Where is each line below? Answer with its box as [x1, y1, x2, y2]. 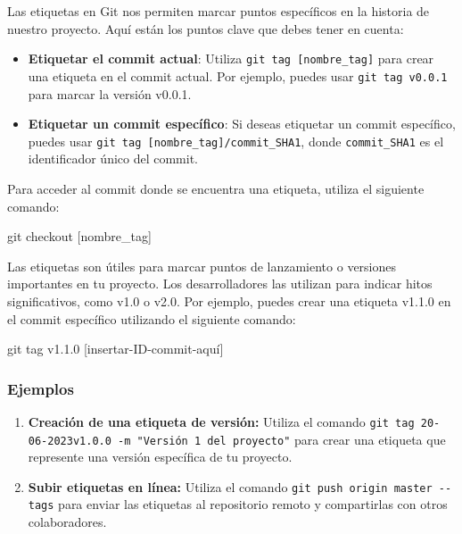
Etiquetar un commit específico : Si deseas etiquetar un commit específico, [28, 114, 456, 133]
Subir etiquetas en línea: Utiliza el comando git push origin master [28, 477, 433, 496]
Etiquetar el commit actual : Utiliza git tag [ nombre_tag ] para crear [28, 49, 434, 68]
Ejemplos [7, 377, 74, 399]
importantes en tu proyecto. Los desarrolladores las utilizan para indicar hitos [7, 274, 433, 293]
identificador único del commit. [28, 149, 199, 168]
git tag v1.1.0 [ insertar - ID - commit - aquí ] [7, 339, 224, 358]
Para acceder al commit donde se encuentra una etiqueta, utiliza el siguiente [7, 179, 425, 197]
